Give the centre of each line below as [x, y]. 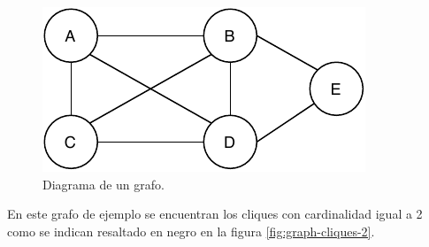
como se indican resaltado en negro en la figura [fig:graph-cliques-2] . [191, 231]
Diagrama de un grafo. [103, 184]
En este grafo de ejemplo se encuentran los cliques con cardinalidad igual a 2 [215, 214]
